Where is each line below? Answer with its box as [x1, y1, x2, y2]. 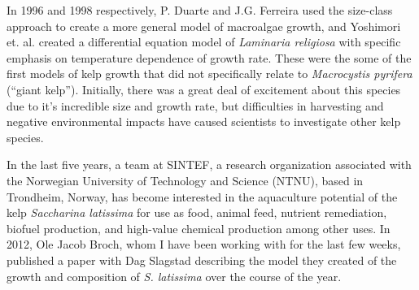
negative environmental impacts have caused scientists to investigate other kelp [7, 113, 401, 130]
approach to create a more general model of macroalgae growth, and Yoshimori [7, 17, 401, 34]
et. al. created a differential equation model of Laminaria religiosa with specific [7, 33, 401, 50]
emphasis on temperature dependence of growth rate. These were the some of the [7, 49, 412, 66]
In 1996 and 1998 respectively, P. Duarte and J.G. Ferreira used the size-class [7, 2, 393, 18]
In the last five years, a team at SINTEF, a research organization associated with [7, 156, 412, 173]
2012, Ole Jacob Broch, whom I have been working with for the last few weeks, [7, 236, 401, 253]
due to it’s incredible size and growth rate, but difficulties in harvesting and [7, 97, 384, 114]
